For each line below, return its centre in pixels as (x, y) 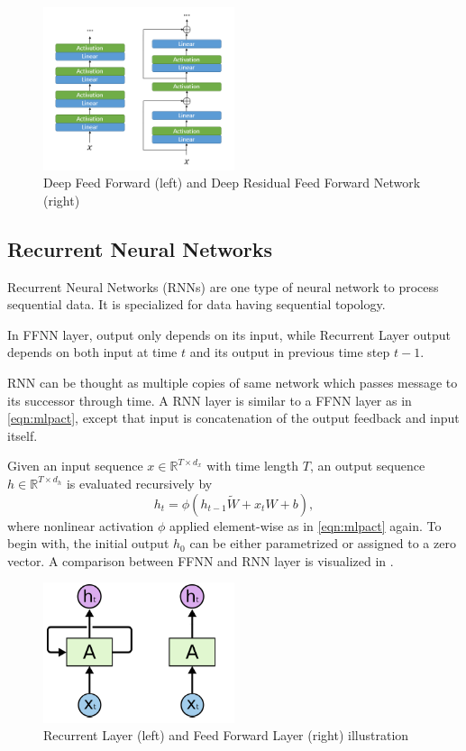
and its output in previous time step (290, 352)
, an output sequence (367, 466)
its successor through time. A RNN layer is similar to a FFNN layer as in (210, 400)
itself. (23, 435)
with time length (253, 466)
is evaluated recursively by (139, 483)
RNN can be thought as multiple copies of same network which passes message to (233, 382)
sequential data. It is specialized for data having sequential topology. (196, 304)
